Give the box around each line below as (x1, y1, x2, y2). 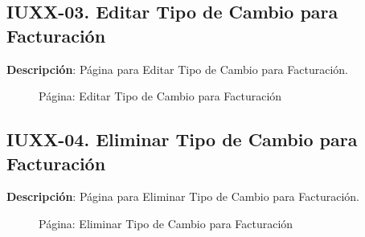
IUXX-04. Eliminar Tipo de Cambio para (6, 127, 358, 152)
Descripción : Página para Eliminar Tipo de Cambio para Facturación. (6, 188, 359, 205)
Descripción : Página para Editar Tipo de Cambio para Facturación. (6, 60, 348, 77)
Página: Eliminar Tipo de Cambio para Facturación (39, 215, 293, 231)
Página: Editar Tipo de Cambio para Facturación (39, 88, 282, 104)
